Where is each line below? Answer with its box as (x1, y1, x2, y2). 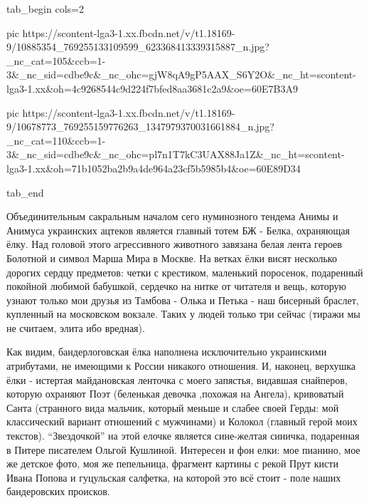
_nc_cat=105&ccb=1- (6, 53, 106, 68)
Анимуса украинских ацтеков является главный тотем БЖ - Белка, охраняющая (6, 222, 350, 237)
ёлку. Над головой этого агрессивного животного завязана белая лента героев (6, 237, 342, 251)
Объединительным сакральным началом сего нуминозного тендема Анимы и (6, 209, 338, 224)
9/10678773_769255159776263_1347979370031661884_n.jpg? (6, 119, 274, 134)
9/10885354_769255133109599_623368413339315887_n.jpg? (6, 39, 269, 54)
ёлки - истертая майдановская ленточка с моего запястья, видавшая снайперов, (6, 372, 348, 387)
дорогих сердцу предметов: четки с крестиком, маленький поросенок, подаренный (6, 264, 363, 279)
